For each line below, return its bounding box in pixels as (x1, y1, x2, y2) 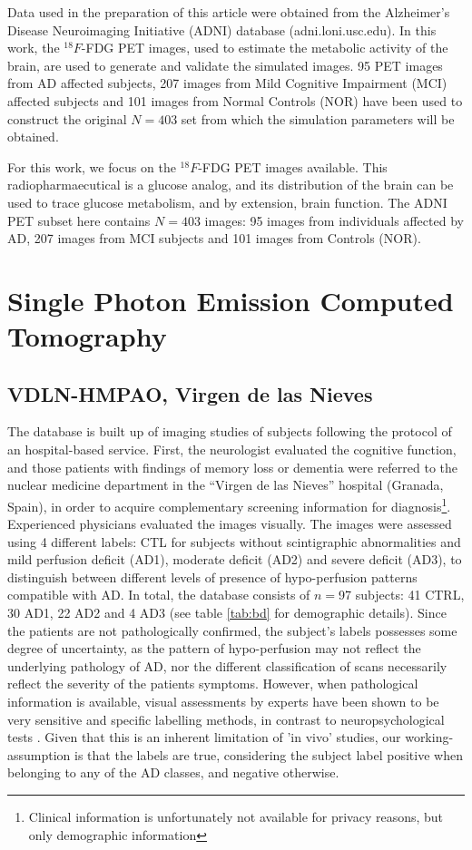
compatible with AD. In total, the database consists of (7, 585, 310, 604)
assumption (7, 745, 71, 764)
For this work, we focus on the (7, 157, 176, 176)
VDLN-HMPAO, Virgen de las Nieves (7, 379, 373, 407)
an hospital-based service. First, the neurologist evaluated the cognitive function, (7, 440, 457, 459)
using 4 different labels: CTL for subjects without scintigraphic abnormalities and (7, 532, 461, 551)
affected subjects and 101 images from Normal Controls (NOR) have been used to (7, 91, 463, 110)
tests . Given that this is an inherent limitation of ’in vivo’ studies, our (7, 728, 401, 747)
